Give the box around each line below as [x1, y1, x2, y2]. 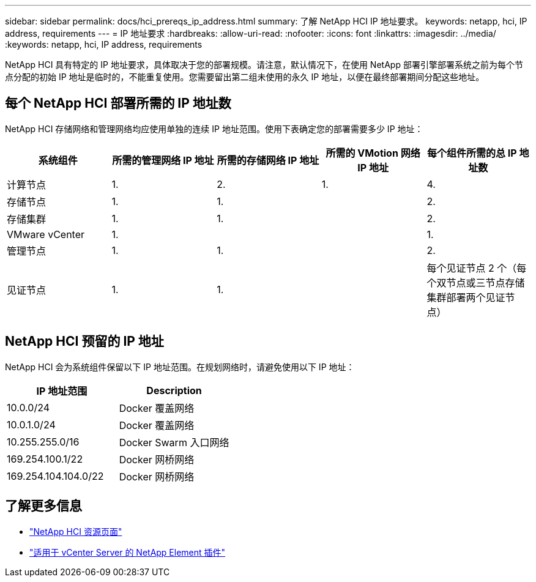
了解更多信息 [5, 498, 82, 514]
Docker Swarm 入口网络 [119, 436, 229, 449]
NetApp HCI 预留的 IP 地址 [5, 334, 164, 349]
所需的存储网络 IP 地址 [217, 154, 319, 166]
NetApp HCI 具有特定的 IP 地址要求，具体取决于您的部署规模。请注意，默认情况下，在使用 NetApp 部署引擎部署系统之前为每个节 [5, 59, 523, 70]
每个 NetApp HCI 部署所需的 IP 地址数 [5, 95, 231, 111]
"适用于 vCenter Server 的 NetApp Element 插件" [29, 547, 226, 558]
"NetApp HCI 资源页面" [29, 526, 122, 537]
